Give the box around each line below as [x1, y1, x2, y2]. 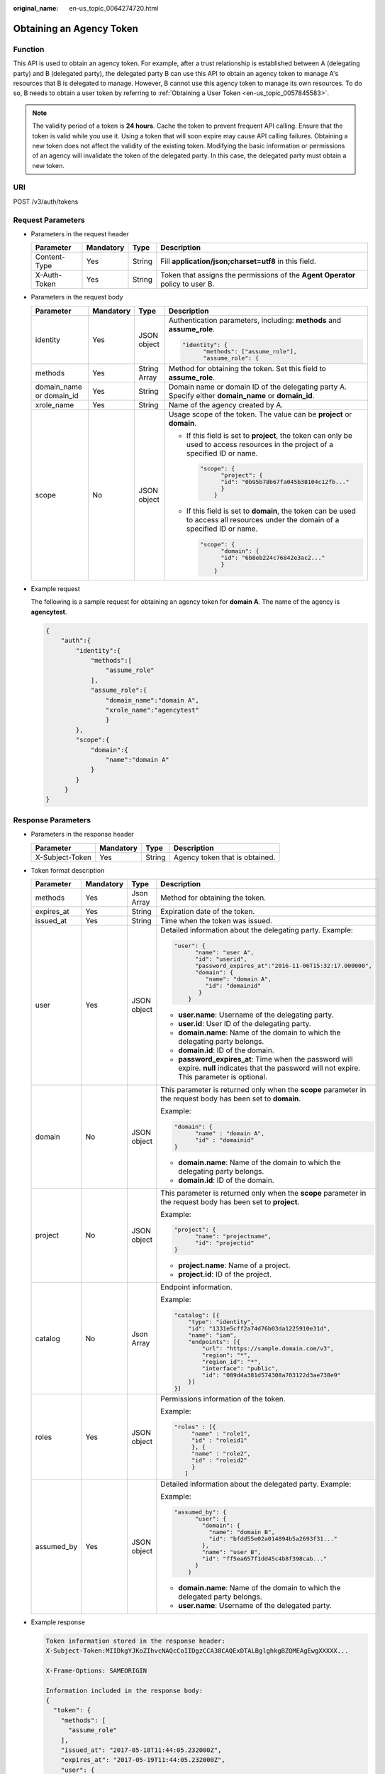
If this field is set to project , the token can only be [186, 430, 352, 440]
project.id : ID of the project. [178, 1269, 272, 1279]
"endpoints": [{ [188, 1338, 240, 1346]
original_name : [13, 4, 59, 12]
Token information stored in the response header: [45, 1636, 226, 1645]
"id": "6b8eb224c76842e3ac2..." [221, 554, 325, 562]
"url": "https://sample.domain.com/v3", [201, 1345, 335, 1352]
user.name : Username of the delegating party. [178, 1010, 334, 1020]
